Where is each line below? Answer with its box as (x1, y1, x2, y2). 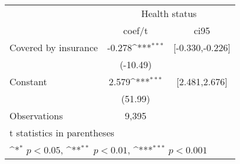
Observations (9, 109, 63, 122)
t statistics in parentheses (9, 126, 114, 139)
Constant (9, 75, 47, 88)
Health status (141, 6, 197, 20)
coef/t (123, 24, 148, 37)
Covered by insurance (9, 41, 98, 54)
